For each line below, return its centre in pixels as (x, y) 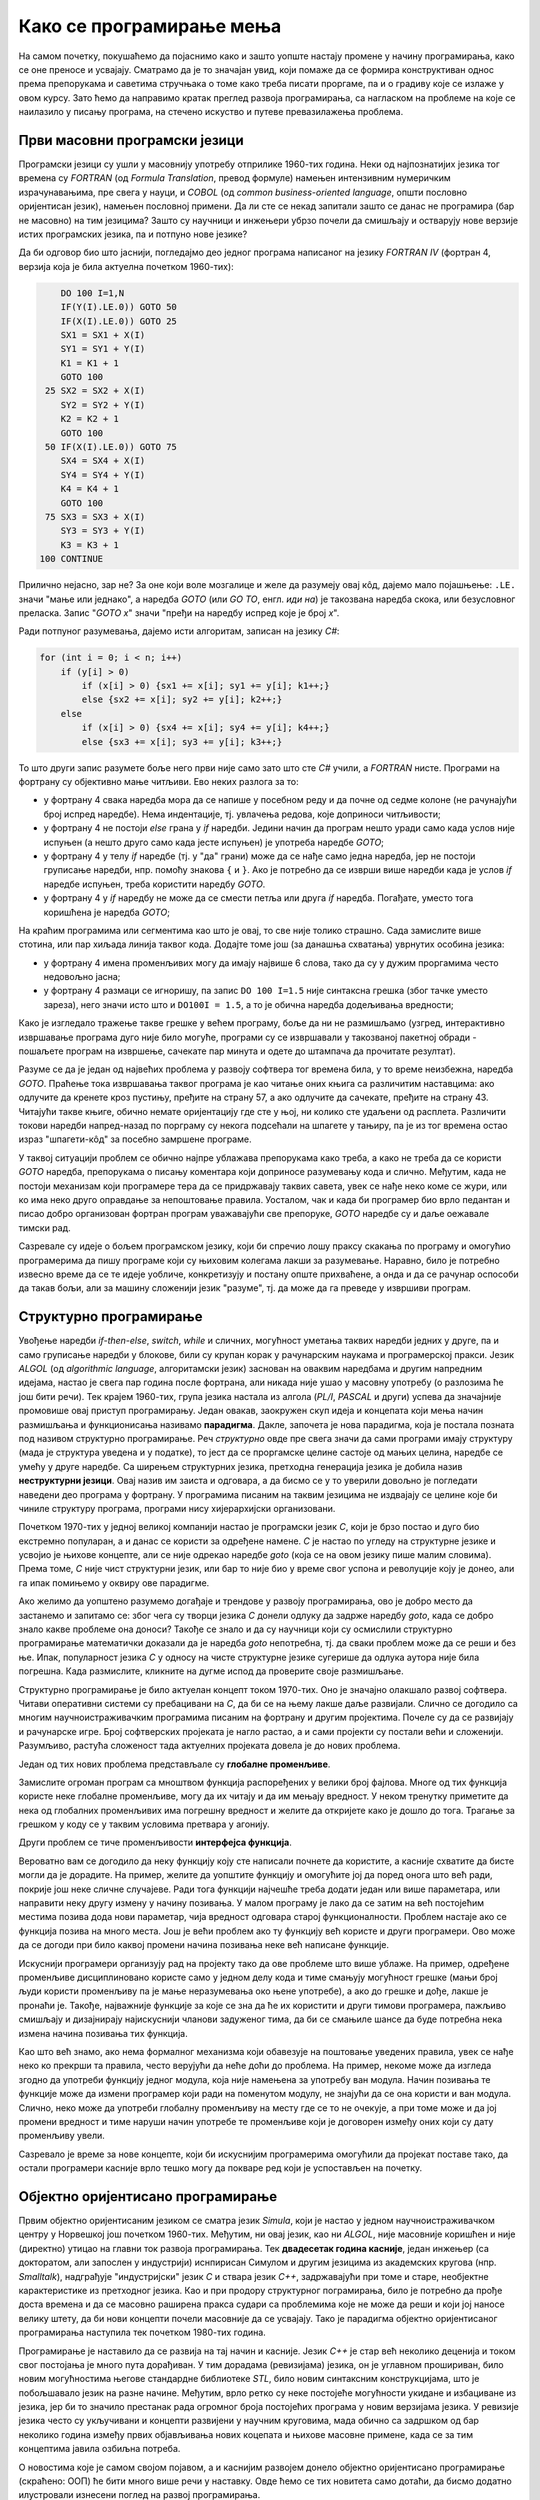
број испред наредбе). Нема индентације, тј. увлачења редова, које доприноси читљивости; (242, 814)
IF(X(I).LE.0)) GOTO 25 (118, 321)
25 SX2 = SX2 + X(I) (95, 391)
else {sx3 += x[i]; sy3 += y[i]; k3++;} (182, 741)
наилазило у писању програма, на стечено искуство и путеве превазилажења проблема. (211, 112)
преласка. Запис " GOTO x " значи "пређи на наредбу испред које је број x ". (179, 612)
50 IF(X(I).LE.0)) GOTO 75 (111, 447)
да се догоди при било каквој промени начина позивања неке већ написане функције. (204, 1945)
